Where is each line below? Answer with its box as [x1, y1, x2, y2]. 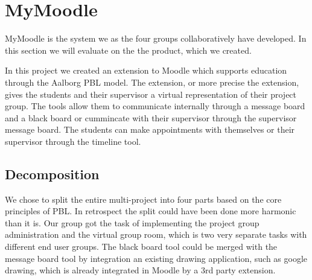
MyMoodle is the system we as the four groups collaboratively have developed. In [5, 32, 307, 45]
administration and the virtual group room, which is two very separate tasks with [5, 228, 307, 241]
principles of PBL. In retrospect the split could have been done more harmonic [5, 205, 296, 217]
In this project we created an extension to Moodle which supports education [5, 64, 287, 77]
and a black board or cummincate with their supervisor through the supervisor [5, 111, 297, 124]
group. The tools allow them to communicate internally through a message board [5, 100, 305, 112]
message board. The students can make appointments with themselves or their [5, 123, 295, 136]
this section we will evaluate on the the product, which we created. [5, 43, 252, 56]
